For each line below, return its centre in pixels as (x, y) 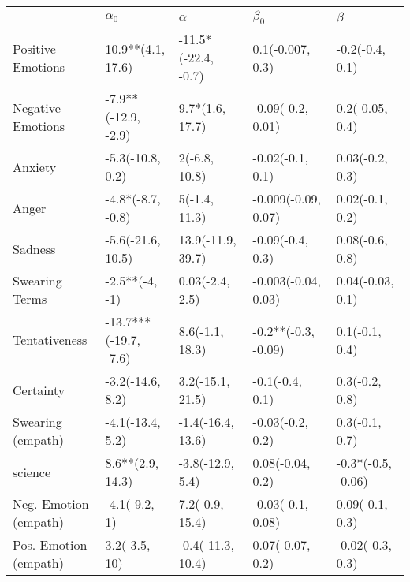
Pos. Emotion (50, 545)
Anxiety (35, 166)
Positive (34, 48)
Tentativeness (50, 340)
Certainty (39, 390)
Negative (37, 107)
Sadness (34, 248)
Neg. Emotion (51, 504)
